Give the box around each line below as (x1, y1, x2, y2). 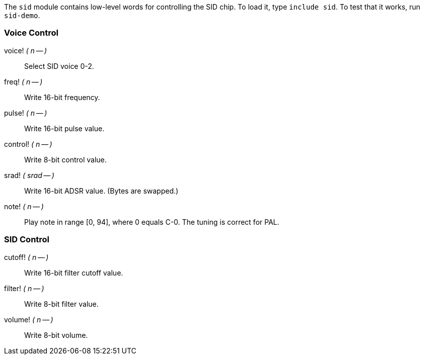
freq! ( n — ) (4, 77, 43, 86)
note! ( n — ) (4, 202, 44, 211)
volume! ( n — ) (4, 315, 53, 324)
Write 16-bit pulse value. (24, 124, 105, 133)
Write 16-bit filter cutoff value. (24, 268, 123, 277)
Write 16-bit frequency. (24, 93, 100, 102)
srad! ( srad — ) (4, 170, 54, 179)
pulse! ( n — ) (4, 108, 47, 117)
